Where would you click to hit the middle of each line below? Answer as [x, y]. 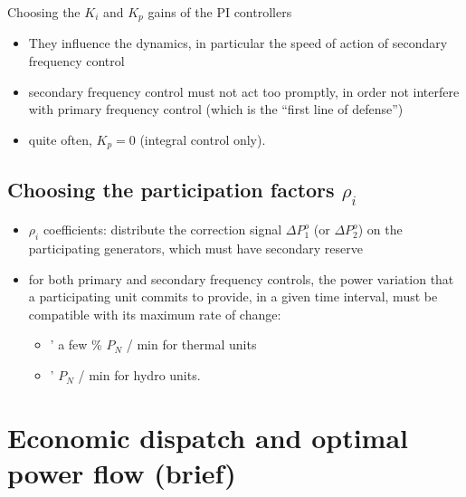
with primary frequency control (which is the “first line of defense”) [216, 109]
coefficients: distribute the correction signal [162, 229]
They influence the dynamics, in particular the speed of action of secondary [238, 43]
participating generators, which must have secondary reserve [195, 248]
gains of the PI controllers [220, 12]
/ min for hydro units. [139, 375]
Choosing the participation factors [171, 189]
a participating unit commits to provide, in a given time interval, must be [233, 296]
